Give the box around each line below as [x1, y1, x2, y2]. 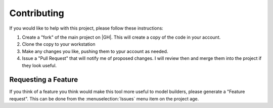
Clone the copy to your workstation [22, 41, 96, 47]
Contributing [9, 8, 64, 19]
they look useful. [22, 62, 57, 68]
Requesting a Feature [9, 75, 78, 84]
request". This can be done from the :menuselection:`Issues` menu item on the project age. [9, 95, 199, 101]
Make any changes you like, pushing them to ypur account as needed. [22, 48, 168, 54]
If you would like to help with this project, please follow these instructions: [9, 25, 164, 31]
